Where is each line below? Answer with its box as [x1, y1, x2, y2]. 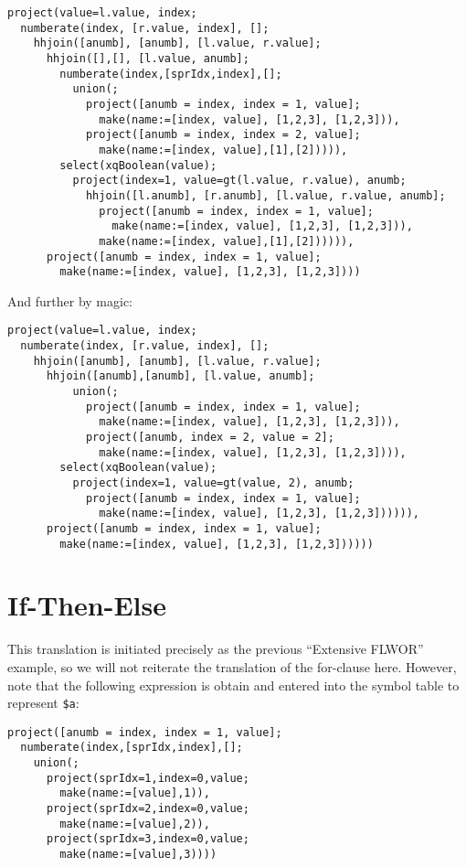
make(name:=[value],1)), [59, 787, 210, 800]
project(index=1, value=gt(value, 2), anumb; [72, 476, 355, 489]
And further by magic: [7, 291, 132, 310]
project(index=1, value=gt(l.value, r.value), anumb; [72, 174, 407, 187]
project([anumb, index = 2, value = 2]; [85, 431, 334, 444]
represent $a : [7, 693, 79, 712]
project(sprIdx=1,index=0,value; [46, 771, 249, 785]
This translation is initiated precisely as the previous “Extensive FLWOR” [7, 639, 424, 658]
